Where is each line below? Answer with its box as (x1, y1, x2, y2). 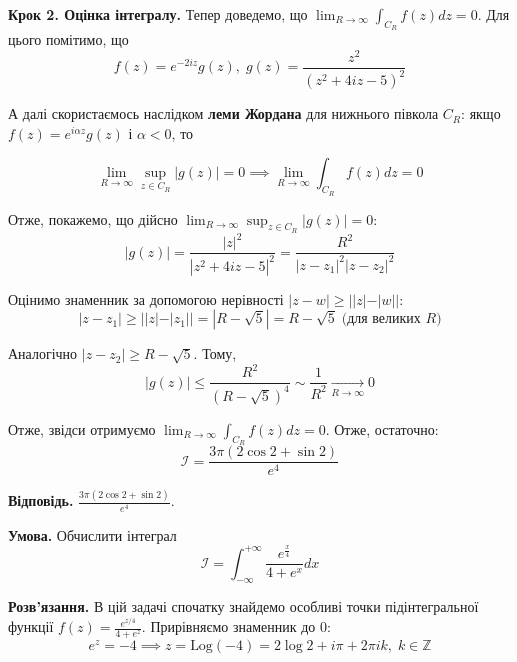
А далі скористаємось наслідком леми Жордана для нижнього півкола (8, 103, 439, 124)
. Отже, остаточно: (325, 418, 439, 439)
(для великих (341, 312, 421, 327)
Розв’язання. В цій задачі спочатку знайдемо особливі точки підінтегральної (8, 596, 479, 617)
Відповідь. (8, 490, 74, 511)
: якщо (461, 103, 501, 124)
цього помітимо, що (8, 29, 129, 50)
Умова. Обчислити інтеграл (8, 524, 177, 545)
